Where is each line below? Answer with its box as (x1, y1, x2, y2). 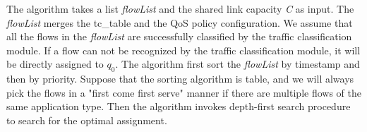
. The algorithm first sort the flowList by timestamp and (115, 56, 360, 71)
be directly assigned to (6, 56, 104, 71)
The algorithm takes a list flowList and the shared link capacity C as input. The (6, 1, 354, 16)
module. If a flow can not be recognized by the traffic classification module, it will (6, 42, 361, 57)
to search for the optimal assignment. (6, 112, 167, 127)
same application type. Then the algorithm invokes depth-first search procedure (6, 99, 351, 114)
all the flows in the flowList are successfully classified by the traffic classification (6, 29, 352, 44)
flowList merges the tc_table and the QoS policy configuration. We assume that (6, 15, 353, 30)
